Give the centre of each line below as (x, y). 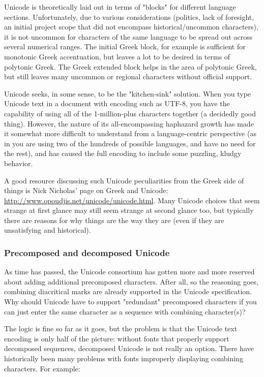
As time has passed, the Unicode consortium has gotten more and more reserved (129, 272)
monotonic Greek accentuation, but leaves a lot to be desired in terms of (117, 56)
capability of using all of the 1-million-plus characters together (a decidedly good (130, 113)
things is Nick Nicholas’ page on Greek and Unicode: (86, 190)
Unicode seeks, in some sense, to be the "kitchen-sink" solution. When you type (128, 93)
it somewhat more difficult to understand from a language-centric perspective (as (130, 133)
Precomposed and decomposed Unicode (87, 252)
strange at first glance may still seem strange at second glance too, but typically (129, 210)
